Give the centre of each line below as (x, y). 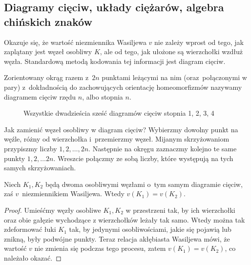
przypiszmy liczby (31, 148)
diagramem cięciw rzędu (40, 96)
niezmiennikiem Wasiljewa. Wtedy (73, 194)
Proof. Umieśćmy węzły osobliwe (52, 210)
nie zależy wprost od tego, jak (199, 42)
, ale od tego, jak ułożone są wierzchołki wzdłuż (171, 51)
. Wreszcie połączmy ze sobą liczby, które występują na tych (143, 158)
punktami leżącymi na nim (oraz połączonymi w (174, 77)
